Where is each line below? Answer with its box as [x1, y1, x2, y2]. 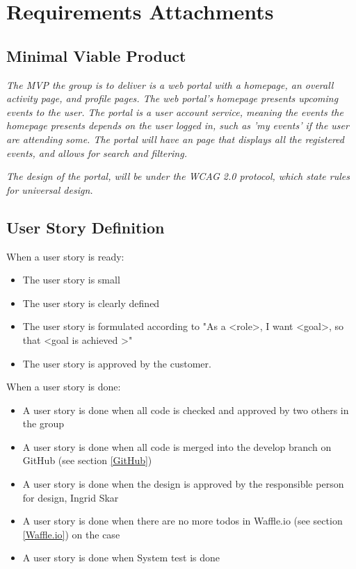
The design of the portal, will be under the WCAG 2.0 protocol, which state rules [6, 169, 350, 183]
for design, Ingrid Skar [22, 490, 119, 504]
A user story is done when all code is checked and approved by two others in [22, 402, 349, 417]
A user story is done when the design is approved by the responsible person [22, 477, 344, 491]
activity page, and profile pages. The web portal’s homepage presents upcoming [6, 91, 339, 106]
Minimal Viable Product [6, 44, 186, 66]
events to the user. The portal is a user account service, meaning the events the [6, 104, 343, 119]
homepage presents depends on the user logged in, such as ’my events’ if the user [6, 118, 349, 133]
